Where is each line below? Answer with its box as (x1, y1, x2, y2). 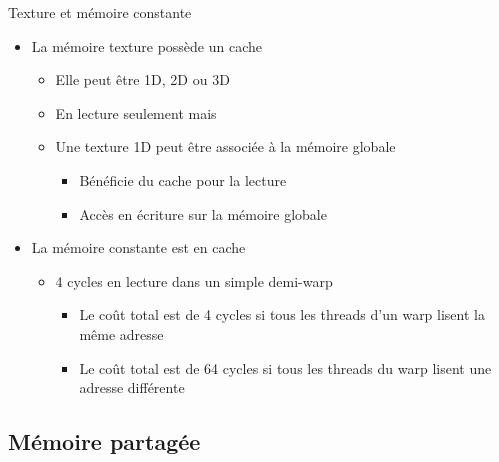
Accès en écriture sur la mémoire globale (79, 203, 327, 224)
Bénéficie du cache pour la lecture (79, 169, 287, 190)
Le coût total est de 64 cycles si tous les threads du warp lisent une (79, 357, 492, 378)
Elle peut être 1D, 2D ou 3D (55, 69, 230, 90)
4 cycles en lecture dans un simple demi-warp (55, 270, 333, 291)
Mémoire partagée (8, 426, 201, 457)
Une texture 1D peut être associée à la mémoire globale (55, 136, 396, 157)
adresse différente (79, 377, 185, 398)
